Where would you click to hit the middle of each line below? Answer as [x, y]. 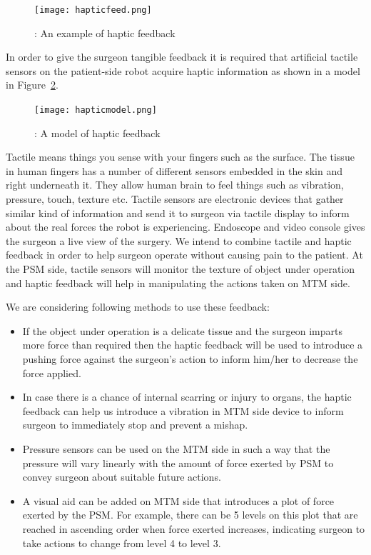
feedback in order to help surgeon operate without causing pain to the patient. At [184, 255]
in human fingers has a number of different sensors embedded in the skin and [174, 170]
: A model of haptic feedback [97, 132]
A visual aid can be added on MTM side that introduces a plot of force [178, 500]
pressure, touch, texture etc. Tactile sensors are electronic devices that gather [175, 199]
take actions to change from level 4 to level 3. [122, 542]
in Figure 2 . [32, 85]
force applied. [52, 372]
